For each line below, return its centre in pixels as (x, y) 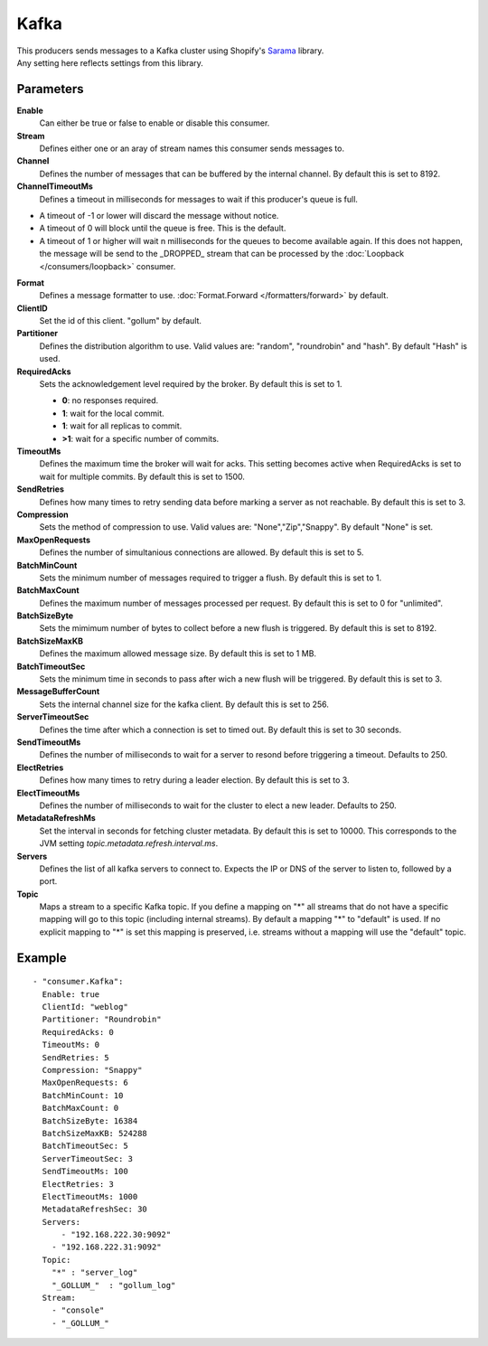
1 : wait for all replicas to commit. (122, 426)
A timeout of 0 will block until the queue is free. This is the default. (163, 228)
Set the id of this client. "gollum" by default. (121, 321)
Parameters (50, 89)
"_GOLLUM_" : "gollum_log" (113, 1285)
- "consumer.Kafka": (78, 982)
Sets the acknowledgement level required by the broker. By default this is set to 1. (191, 384)
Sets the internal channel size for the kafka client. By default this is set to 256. (184, 704)
